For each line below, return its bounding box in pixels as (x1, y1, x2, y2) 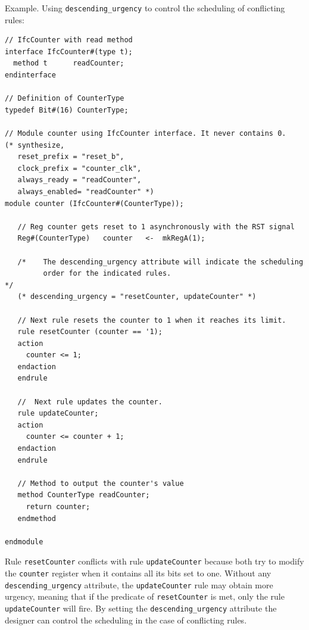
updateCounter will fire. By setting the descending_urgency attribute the (5, 602, 277, 614)
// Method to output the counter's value (17, 479, 184, 488)
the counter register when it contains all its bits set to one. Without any (5, 567, 271, 579)
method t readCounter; (13, 59, 124, 68)
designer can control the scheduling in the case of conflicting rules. (5, 613, 247, 626)
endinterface (5, 71, 56, 80)
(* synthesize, (5, 141, 65, 149)
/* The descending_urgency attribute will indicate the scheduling (17, 257, 304, 266)
